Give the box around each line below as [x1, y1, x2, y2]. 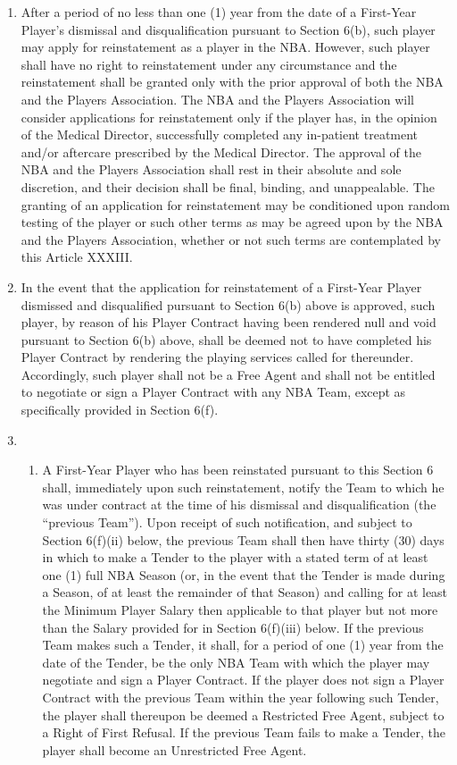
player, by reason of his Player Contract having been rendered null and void [21, 313, 436, 332]
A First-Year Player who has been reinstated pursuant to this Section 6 [42, 460, 434, 479]
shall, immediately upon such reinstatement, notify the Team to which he [42, 477, 445, 496]
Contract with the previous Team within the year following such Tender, [42, 687, 439, 706]
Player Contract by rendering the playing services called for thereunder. [21, 348, 414, 366]
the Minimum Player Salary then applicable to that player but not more [42, 601, 438, 618]
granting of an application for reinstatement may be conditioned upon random [21, 195, 450, 214]
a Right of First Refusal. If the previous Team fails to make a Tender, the [42, 723, 445, 742]
